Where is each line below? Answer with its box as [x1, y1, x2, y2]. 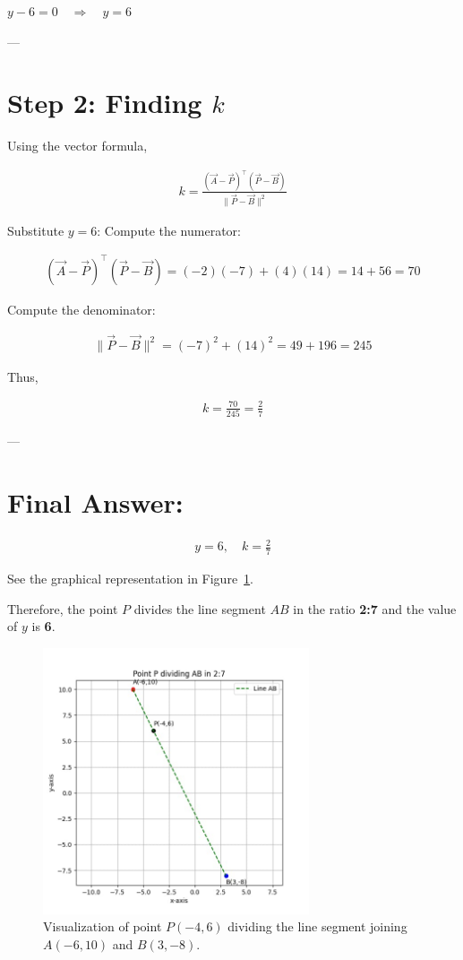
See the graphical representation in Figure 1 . [7, 569, 254, 588]
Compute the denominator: [7, 299, 156, 318]
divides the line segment [133, 599, 266, 618]
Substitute [7, 221, 64, 239]
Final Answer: [7, 483, 184, 520]
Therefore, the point [7, 599, 118, 618]
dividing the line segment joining [227, 917, 407, 936]
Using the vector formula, [7, 136, 148, 155]
